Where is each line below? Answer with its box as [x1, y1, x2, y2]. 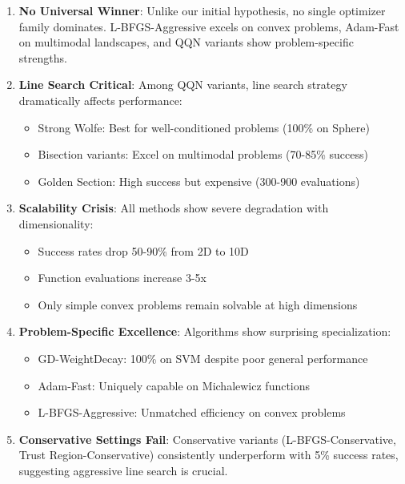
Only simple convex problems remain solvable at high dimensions [38, 296, 358, 313]
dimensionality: [18, 215, 94, 232]
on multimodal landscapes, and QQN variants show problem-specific [18, 34, 354, 50]
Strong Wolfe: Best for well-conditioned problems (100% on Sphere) [38, 119, 370, 135]
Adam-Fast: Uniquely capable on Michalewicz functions [38, 377, 311, 393]
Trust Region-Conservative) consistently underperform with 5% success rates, [18, 446, 399, 463]
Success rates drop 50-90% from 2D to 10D [38, 242, 249, 259]
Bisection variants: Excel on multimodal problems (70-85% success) [38, 146, 368, 163]
